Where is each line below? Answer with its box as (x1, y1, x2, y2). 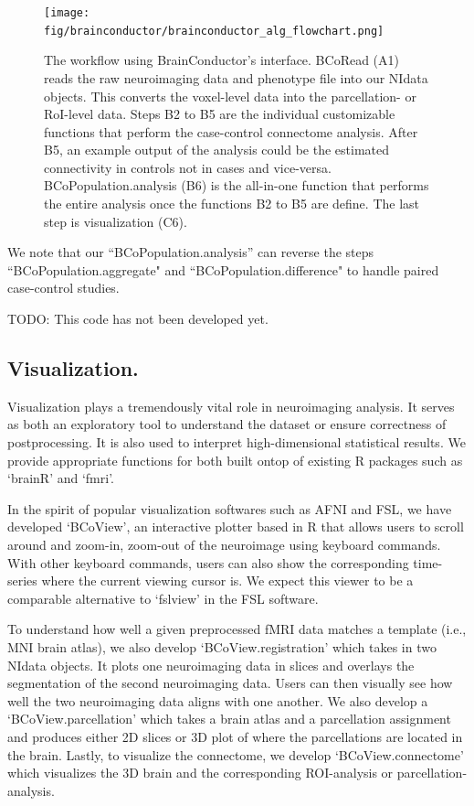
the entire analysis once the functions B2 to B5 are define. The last (44, 194, 420, 213)
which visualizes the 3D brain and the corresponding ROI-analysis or (7, 763, 394, 782)
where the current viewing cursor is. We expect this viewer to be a (41, 571, 414, 590)
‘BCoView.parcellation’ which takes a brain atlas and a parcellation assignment (7, 709, 451, 728)
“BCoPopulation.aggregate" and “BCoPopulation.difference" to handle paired (7, 260, 439, 279)
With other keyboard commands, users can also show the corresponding (7, 553, 409, 572)
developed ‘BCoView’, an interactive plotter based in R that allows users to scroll (7, 517, 464, 536)
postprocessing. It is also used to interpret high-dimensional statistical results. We (7, 433, 466, 452)
